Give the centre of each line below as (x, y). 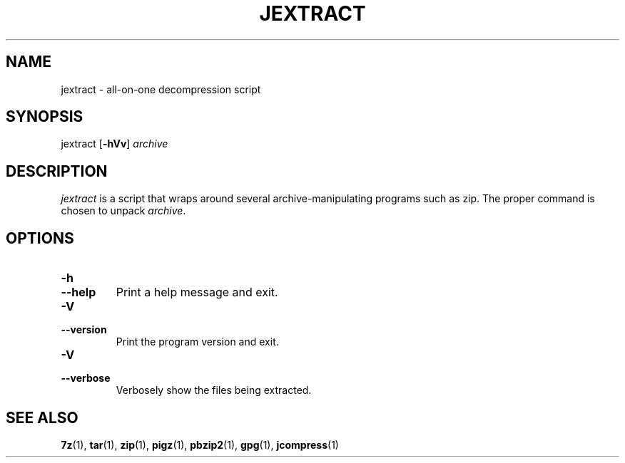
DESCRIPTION (57, 171)
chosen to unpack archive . (123, 211)
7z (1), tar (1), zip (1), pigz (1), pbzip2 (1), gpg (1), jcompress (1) (200, 444)
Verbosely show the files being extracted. (214, 390)
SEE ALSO (42, 417)
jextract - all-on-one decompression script (161, 89)
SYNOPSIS (45, 117)
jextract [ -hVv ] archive (115, 144)
